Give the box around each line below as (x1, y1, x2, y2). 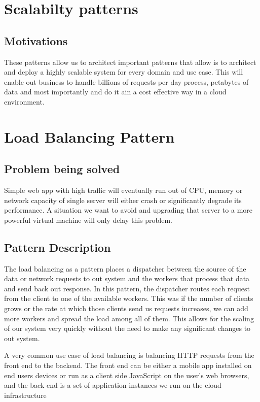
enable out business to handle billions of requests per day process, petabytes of (4, 76, 249, 87)
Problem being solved (4, 161, 120, 177)
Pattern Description (4, 239, 111, 255)
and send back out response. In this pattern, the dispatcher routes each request (4, 283, 250, 293)
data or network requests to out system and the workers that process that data (4, 273, 250, 284)
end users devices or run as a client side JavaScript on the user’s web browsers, (4, 370, 249, 380)
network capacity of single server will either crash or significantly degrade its (4, 194, 242, 205)
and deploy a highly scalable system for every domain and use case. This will (4, 66, 243, 77)
